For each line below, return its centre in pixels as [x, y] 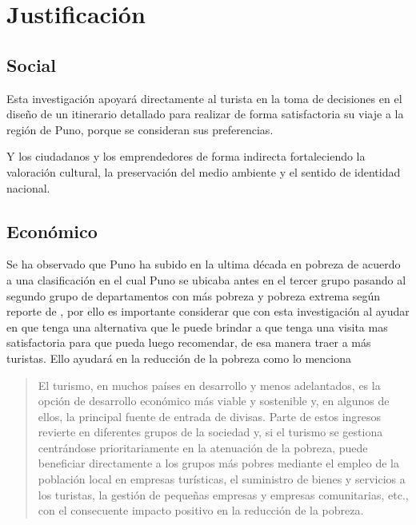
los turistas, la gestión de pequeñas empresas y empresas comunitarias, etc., [223, 494]
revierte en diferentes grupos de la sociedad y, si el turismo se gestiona [210, 432]
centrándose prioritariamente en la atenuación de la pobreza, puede [203, 447]
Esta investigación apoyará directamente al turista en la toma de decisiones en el [204, 98]
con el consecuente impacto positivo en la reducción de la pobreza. [201, 510]
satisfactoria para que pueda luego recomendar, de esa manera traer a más [189, 342]
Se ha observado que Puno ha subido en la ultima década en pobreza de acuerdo [204, 264]
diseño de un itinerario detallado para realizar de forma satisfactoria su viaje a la [205, 114]
